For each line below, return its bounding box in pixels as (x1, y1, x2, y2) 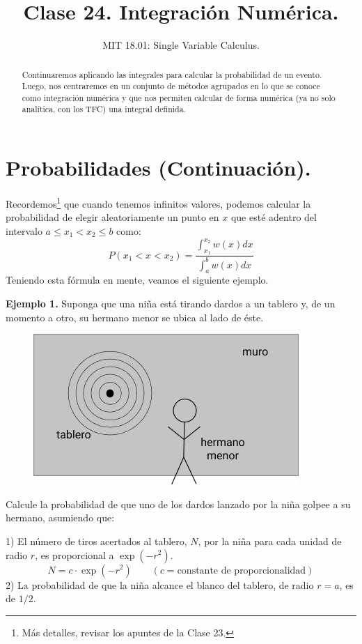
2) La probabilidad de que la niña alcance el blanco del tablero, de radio (6, 577, 314, 592)
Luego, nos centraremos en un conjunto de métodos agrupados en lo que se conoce (22, 80, 320, 92)
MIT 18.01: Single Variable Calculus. (102, 38, 260, 52)
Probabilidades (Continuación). (6, 153, 311, 182)
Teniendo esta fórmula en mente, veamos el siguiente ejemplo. (6, 273, 269, 287)
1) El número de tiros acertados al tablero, (6, 533, 187, 548)
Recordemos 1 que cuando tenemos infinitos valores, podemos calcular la (6, 194, 311, 210)
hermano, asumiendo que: (6, 510, 115, 525)
